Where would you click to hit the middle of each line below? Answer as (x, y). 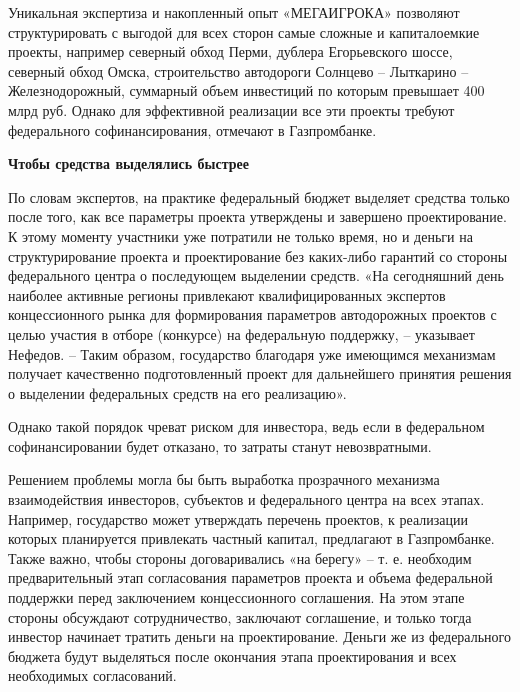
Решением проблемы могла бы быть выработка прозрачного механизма (224, 479)
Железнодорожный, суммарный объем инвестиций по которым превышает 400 (246, 90)
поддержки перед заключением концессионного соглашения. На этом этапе (236, 597)
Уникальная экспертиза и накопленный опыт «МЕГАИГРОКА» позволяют (234, 12)
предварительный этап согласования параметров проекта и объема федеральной (250, 577)
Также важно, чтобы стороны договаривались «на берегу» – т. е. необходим (240, 557)
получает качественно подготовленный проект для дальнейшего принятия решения (260, 373)
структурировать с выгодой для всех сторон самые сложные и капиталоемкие (244, 31)
